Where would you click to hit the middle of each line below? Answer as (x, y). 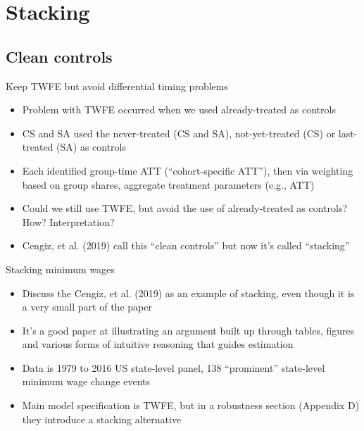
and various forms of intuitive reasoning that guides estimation (158, 344)
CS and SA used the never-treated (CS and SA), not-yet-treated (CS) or (179, 133)
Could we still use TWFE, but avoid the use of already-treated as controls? (185, 208)
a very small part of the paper (87, 307)
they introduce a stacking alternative (102, 419)
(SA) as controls (92, 147)
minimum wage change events (86, 381)
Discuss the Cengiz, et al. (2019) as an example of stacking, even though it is (188, 293)
